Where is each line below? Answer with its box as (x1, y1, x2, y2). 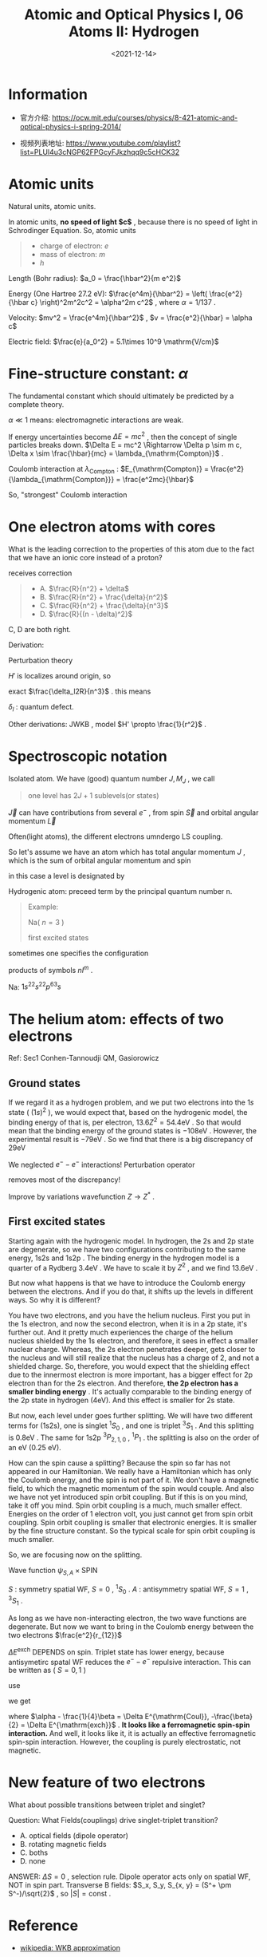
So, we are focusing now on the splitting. (8, 1550, 143, 1560)
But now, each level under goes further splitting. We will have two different (8, 1411, 253, 1421)
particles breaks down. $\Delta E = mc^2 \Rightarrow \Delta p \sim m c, (8, 441, 242, 450)
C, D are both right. (8, 624, 72, 634)
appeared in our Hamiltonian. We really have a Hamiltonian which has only (8, 1467, 252, 1477)
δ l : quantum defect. (8, 702, 74, 714)
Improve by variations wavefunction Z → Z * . (8, 1191, 155, 1201)
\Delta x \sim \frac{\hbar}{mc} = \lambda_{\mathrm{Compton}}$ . (8, 449, 224, 458)
